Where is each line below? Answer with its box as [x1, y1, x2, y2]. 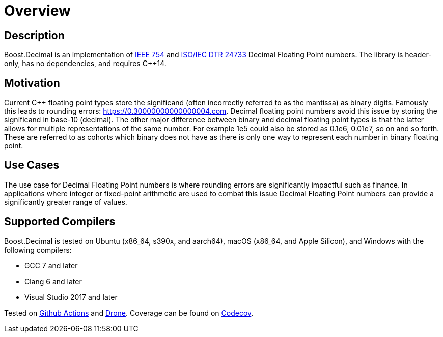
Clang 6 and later [24, 277, 82, 286]
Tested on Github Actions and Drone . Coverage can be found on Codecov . [4, 308, 254, 317]
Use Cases [4, 159, 60, 172]
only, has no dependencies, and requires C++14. [4, 59, 167, 68]
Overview [4, 2, 71, 19]
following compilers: [4, 245, 72, 254]
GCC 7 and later [24, 261, 78, 270]
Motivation [4, 76, 60, 89]
